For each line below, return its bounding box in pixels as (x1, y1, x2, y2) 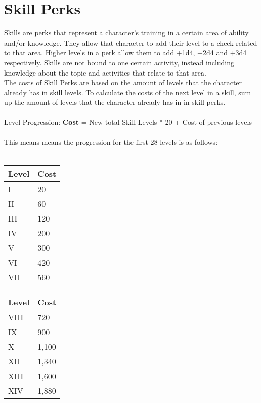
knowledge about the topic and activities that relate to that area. (4, 67, 206, 78)
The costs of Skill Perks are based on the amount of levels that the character (4, 77, 242, 88)
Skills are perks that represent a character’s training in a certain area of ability (4, 27, 249, 38)
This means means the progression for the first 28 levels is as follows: (4, 136, 218, 147)
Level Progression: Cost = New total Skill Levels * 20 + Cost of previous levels (4, 117, 252, 127)
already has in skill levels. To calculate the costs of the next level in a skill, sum (4, 87, 251, 97)
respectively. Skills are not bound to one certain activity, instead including (4, 57, 235, 67)
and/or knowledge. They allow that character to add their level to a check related (4, 37, 257, 48)
